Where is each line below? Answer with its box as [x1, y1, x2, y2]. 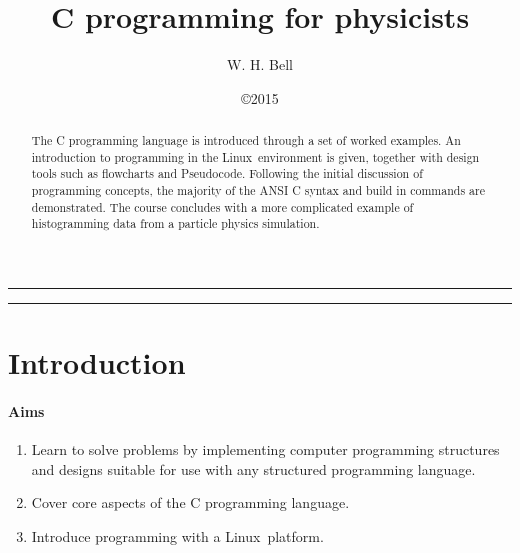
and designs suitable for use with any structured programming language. [31, 458, 476, 479]
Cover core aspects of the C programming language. [31, 492, 350, 513]
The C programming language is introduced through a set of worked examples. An [31, 132, 461, 149]
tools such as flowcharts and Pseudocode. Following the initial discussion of [31, 165, 423, 182]
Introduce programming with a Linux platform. [31, 526, 324, 546]
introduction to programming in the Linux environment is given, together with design [31, 148, 480, 165]
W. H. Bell [227, 54, 293, 75]
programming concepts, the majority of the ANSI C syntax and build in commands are [31, 182, 485, 199]
